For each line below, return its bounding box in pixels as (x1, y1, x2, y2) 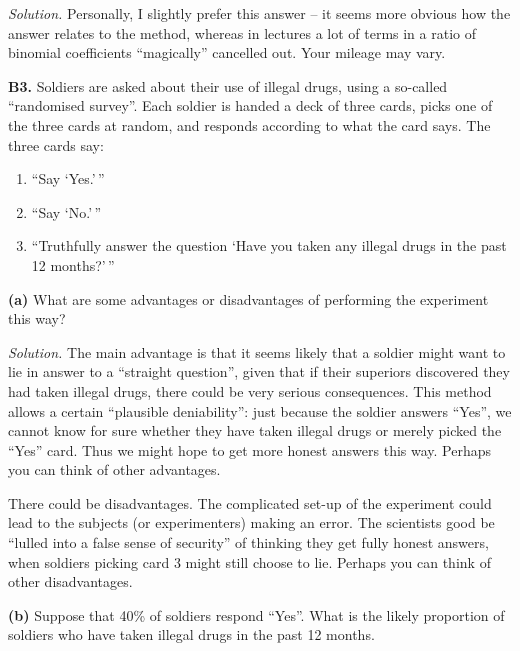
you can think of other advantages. (8, 459, 221, 480)
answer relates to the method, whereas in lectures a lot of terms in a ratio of (8, 22, 477, 43)
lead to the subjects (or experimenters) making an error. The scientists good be (8, 512, 495, 533)
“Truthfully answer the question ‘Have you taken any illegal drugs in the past (31, 235, 507, 256)
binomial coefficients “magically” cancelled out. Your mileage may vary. (8, 42, 446, 63)
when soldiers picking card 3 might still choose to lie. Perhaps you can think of (8, 551, 491, 572)
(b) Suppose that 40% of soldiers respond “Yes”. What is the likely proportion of (8, 604, 505, 625)
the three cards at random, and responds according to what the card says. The (8, 114, 491, 135)
